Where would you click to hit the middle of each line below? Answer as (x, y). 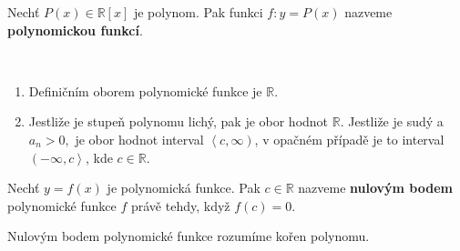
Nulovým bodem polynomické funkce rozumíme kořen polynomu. (189, 236)
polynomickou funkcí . (75, 30)
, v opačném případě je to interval (349, 139)
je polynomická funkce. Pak (184, 188)
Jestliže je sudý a (396, 121)
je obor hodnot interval (139, 139)
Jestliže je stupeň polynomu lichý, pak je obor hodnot (179, 121)
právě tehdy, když (180, 205)
